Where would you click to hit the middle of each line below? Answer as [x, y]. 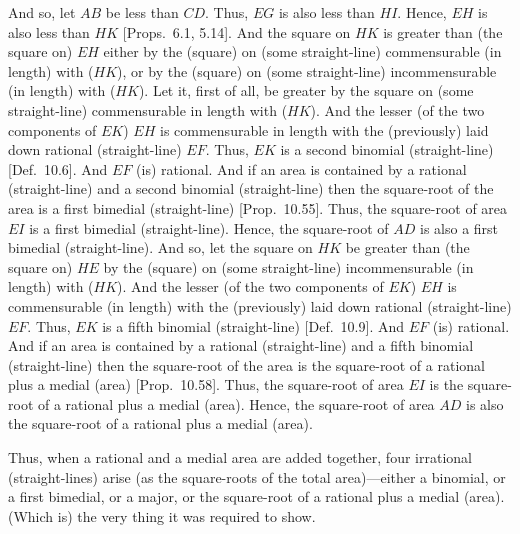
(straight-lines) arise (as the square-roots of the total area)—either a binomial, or [257, 476]
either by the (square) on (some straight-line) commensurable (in [302, 51]
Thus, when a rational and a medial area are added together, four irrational [240, 457]
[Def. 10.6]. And [58, 168]
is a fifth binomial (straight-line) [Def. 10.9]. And [253, 325]
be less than [142, 12]
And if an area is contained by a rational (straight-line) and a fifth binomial [241, 345]
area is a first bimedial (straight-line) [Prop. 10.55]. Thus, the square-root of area [258, 207]
